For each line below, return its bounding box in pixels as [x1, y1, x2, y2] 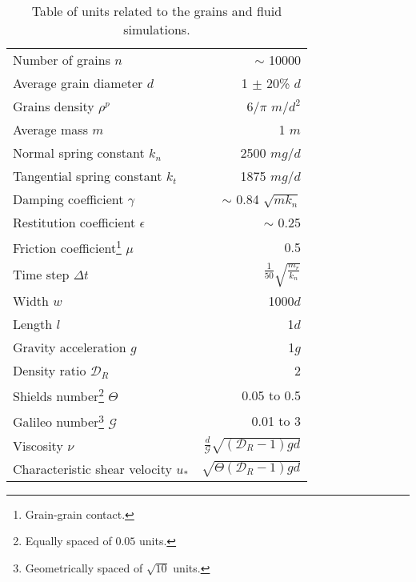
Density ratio [13, 360, 86, 379]
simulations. [123, 20, 190, 38]
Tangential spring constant [13, 167, 162, 185]
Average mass [13, 120, 88, 138]
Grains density [13, 97, 94, 115]
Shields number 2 [13, 383, 104, 406]
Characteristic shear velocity [13, 459, 172, 478]
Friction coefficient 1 [13, 236, 122, 258]
